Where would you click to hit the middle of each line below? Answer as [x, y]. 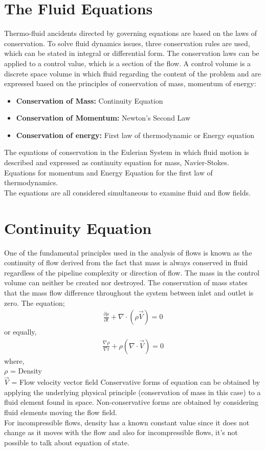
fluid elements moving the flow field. [61, 412]
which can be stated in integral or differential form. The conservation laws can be [132, 53]
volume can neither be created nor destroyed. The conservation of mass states [126, 282]
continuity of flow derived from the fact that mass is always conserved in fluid [126, 262]
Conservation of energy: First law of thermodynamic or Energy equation [135, 135]
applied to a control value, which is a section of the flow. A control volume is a [128, 63]
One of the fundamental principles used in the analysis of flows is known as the [128, 252]
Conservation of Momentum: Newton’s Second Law [103, 118]
